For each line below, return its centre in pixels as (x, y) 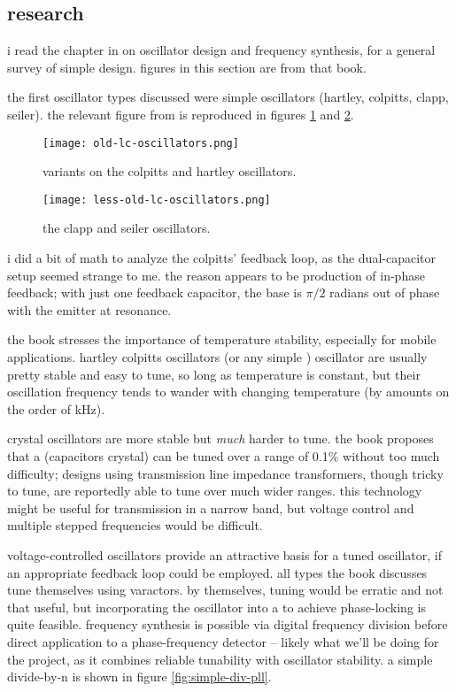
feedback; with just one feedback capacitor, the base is (155, 292)
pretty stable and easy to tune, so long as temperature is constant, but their (214, 374)
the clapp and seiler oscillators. (127, 228)
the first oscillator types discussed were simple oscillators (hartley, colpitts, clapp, (228, 97)
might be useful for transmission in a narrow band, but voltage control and (211, 507)
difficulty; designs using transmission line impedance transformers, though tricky (225, 473)
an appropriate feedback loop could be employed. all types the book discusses (217, 572)
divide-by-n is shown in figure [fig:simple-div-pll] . (139, 677)
